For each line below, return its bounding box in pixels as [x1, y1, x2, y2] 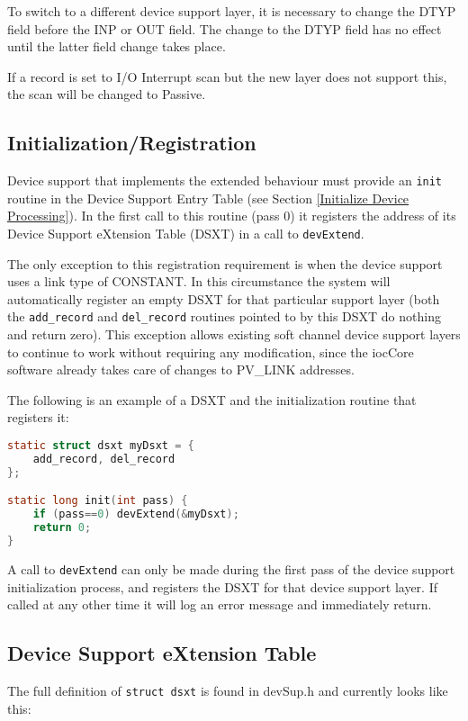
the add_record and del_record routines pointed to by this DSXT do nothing [7, 307, 441, 326]
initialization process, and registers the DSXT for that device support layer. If [7, 577, 438, 596]
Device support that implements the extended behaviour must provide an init [7, 171, 443, 190]
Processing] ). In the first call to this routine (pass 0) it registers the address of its [7, 206, 456, 225]
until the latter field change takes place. [7, 37, 226, 56]
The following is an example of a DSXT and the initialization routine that [7, 390, 417, 409]
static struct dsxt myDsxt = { [7, 439, 194, 453]
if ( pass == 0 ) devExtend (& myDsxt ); [32, 508, 239, 521]
